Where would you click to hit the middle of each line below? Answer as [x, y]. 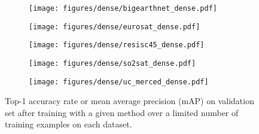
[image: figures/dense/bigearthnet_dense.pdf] [123, 8]
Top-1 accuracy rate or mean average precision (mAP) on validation [129, 101]
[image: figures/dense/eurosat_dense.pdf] [115, 27]
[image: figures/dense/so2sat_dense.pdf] [112, 63]
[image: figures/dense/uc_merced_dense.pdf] [119, 82]
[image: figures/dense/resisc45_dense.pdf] [117, 45]
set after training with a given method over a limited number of [122, 112]
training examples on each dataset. [68, 124]
